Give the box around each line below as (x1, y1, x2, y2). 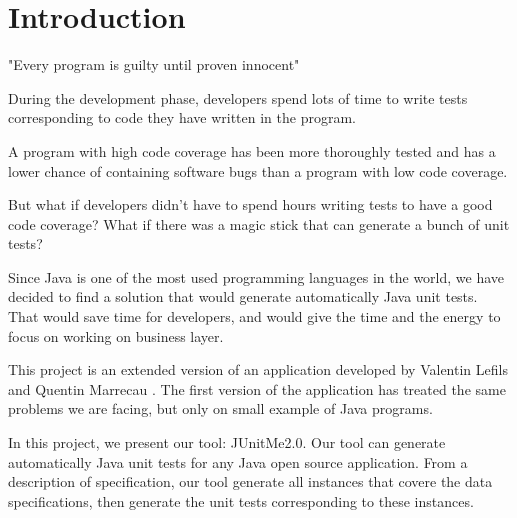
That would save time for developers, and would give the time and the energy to (8, 306, 501, 327)
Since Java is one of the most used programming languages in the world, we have (8, 266, 505, 287)
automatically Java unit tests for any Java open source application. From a (8, 451, 468, 472)
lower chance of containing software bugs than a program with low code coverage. (8, 160, 508, 181)
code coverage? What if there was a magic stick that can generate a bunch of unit (8, 213, 510, 234)
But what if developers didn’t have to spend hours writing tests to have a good (8, 194, 493, 215)
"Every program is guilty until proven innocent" (8, 54, 300, 75)
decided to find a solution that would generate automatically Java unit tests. (8, 286, 478, 307)
